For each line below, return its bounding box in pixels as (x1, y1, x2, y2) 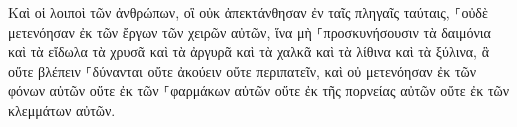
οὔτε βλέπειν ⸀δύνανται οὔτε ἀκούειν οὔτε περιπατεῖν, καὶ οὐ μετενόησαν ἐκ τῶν (8, 60, 477, 81)
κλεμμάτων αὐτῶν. (8, 99, 116, 120)
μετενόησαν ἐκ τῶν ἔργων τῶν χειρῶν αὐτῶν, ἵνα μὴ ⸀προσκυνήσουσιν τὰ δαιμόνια (8, 21, 491, 42)
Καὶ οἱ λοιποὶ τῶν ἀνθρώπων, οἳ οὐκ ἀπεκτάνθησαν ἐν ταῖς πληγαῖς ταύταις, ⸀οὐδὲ (8, 2, 488, 22)
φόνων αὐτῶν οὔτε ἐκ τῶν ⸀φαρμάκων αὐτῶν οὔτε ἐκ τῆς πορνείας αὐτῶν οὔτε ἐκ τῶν (8, 80, 510, 101)
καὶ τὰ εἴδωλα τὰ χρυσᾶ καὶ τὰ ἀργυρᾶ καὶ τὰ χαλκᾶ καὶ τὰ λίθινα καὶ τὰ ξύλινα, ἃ (8, 41, 489, 62)
